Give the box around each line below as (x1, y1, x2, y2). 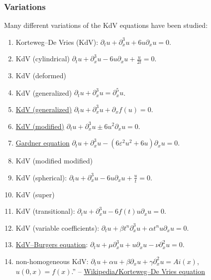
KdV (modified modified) (15, 155, 93, 166)
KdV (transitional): (15, 206, 75, 216)
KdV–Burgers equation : (15, 239, 88, 250)
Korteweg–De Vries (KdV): (15, 36, 99, 47)
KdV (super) (15, 189, 55, 199)
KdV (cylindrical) (15, 53, 70, 64)
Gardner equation (15, 138, 70, 148)
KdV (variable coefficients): (15, 222, 100, 233)
